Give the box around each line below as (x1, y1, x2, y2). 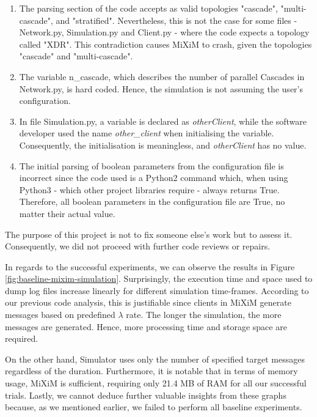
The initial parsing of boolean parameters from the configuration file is (19, 159, 284, 172)
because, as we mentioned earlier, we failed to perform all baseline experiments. (5, 400, 302, 413)
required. (5, 332, 38, 345)
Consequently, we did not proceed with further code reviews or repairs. (5, 240, 271, 253)
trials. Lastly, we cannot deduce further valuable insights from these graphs (5, 388, 286, 401)
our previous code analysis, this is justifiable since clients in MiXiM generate (5, 296, 291, 309)
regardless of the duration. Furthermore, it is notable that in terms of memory (5, 364, 298, 377)
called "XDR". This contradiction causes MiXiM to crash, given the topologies (19, 37, 312, 50)
